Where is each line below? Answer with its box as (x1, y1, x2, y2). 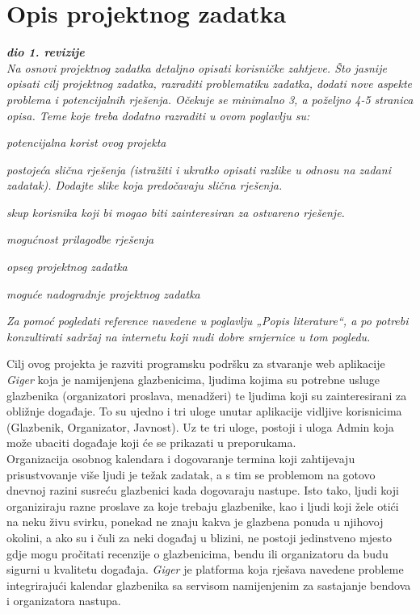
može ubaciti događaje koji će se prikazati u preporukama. (6, 434, 296, 451)
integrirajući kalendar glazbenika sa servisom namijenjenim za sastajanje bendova (6, 576, 411, 593)
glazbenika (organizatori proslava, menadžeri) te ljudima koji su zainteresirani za (6, 386, 407, 403)
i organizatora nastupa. (6, 592, 121, 609)
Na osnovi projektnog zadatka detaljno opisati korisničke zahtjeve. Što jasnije (6, 59, 387, 76)
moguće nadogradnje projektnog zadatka (6, 285, 200, 302)
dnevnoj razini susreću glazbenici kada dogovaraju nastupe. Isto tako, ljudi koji (6, 482, 399, 499)
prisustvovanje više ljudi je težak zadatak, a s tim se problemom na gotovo (6, 466, 376, 482)
